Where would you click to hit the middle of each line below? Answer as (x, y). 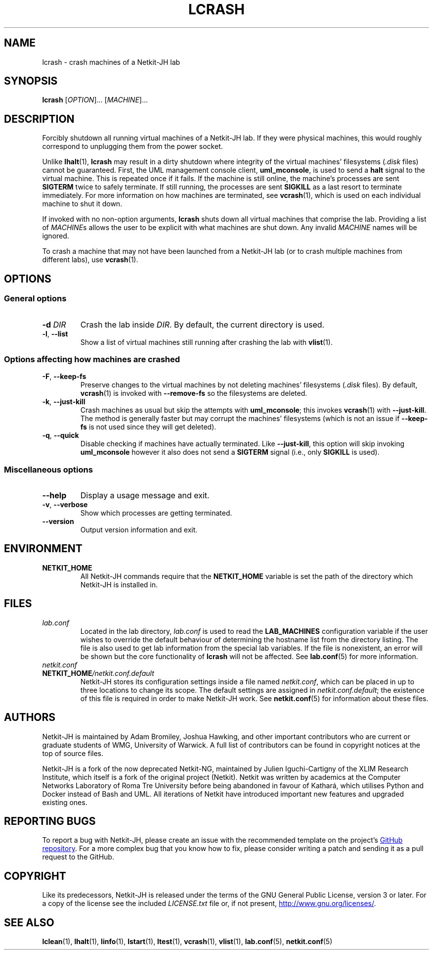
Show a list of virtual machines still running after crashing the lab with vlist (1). (206, 342)
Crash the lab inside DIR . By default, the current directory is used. (202, 324)
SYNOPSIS (31, 81)
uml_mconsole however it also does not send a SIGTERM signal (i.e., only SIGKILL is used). (230, 452)
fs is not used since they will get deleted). (148, 427)
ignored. (56, 236)
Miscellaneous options (48, 469)
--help (54, 495)
